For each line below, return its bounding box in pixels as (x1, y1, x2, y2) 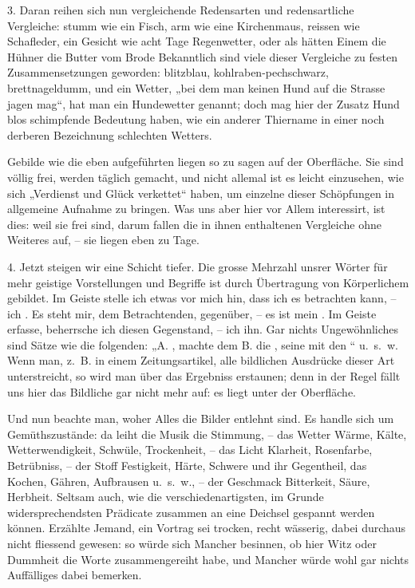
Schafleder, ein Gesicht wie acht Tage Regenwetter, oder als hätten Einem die (7, 33, 386, 49)
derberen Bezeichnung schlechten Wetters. (7, 126, 212, 143)
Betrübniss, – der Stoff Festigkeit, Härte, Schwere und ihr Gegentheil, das (7, 457, 367, 474)
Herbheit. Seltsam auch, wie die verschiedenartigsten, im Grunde (7, 488, 324, 505)
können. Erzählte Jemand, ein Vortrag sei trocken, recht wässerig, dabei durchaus (7, 519, 406, 536)
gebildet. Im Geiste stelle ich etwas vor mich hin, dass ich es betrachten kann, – (7, 290, 397, 306)
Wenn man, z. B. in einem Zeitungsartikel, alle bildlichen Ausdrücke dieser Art (7, 352, 395, 369)
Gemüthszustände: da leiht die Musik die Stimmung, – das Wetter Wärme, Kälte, (7, 425, 407, 442)
